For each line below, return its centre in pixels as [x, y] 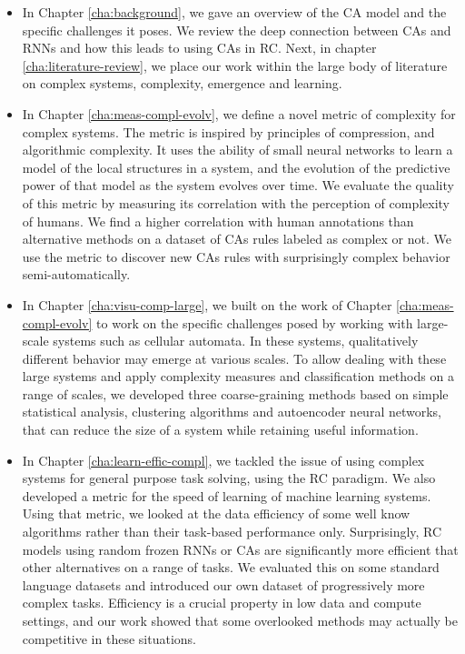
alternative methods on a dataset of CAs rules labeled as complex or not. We [237, 239]
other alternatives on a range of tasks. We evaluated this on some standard [231, 567]
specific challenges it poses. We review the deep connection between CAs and [237, 30]
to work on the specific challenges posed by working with [255, 322]
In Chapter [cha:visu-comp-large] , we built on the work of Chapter [207, 304]
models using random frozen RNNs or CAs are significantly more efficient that [240, 549]
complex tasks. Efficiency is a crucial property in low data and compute [222, 603]
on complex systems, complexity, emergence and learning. [182, 83]
